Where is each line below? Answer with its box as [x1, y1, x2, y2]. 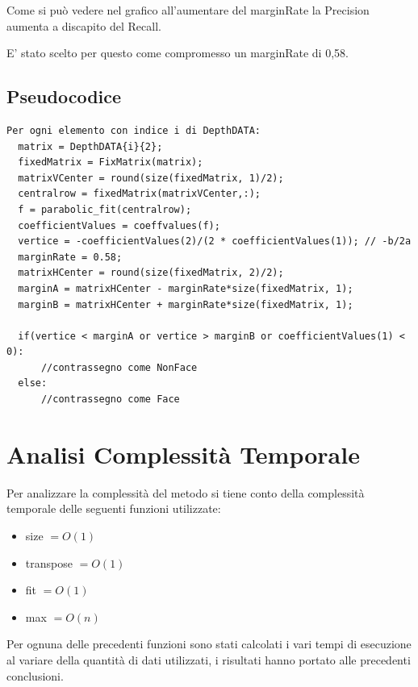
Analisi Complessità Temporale [6, 437, 360, 470]
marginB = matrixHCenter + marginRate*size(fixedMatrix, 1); [18, 298, 353, 310]
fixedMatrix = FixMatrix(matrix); [18, 156, 203, 169]
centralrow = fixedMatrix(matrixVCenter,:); [18, 188, 261, 200]
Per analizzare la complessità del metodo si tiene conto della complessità [6, 484, 365, 501]
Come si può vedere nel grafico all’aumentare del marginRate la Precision [6, 2, 370, 18]
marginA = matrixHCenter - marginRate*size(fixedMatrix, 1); [18, 282, 353, 294]
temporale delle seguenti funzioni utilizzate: [6, 500, 221, 517]
